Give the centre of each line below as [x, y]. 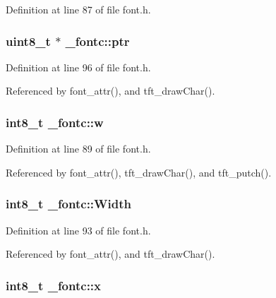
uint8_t [28, 41]
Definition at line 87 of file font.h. [78, 9]
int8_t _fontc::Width [68, 204]
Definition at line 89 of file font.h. [78, 149]
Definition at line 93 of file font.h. [78, 230]
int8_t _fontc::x [53, 285]
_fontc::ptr [97, 41]
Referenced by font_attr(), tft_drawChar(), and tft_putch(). [139, 172]
